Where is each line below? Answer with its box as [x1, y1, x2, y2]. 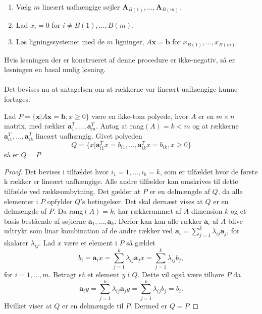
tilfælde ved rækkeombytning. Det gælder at [4, 185, 141, 196]
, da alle [218, 185, 243, 196]
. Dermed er [130, 300, 168, 310]
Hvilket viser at [4, 300, 52, 310]
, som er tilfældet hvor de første [160, 166, 258, 176]
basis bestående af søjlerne [4, 215, 86, 226]
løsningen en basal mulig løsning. [4, 64, 106, 75]
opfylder [47, 196, 73, 206]
